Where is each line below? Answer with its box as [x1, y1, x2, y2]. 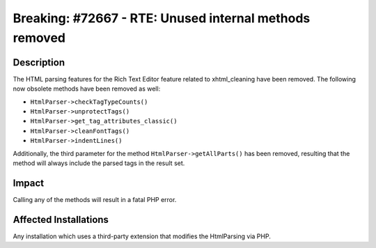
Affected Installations [13, 213, 109, 226]
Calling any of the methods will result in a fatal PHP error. [13, 195, 177, 203]
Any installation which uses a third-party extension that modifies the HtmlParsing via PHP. [13, 232, 271, 240]
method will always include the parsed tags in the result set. [13, 159, 185, 167]
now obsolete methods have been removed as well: [13, 84, 161, 93]
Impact [13, 177, 45, 189]
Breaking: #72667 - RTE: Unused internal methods [13, 10, 311, 26]
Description [13, 56, 65, 68]
